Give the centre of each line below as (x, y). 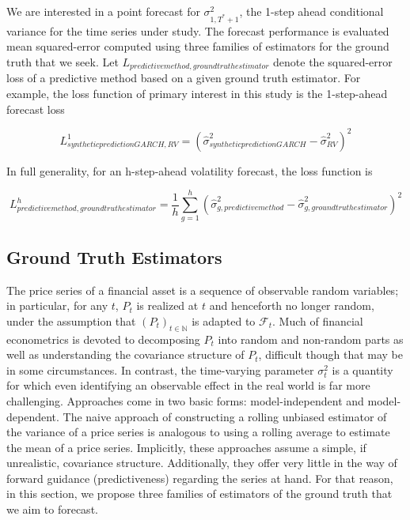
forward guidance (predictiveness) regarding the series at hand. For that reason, (200, 478)
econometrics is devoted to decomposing (103, 339)
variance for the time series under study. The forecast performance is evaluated (198, 30)
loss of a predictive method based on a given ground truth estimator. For (184, 78)
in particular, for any (57, 305)
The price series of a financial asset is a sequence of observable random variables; (203, 290)
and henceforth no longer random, (292, 305)
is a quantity (363, 369)
